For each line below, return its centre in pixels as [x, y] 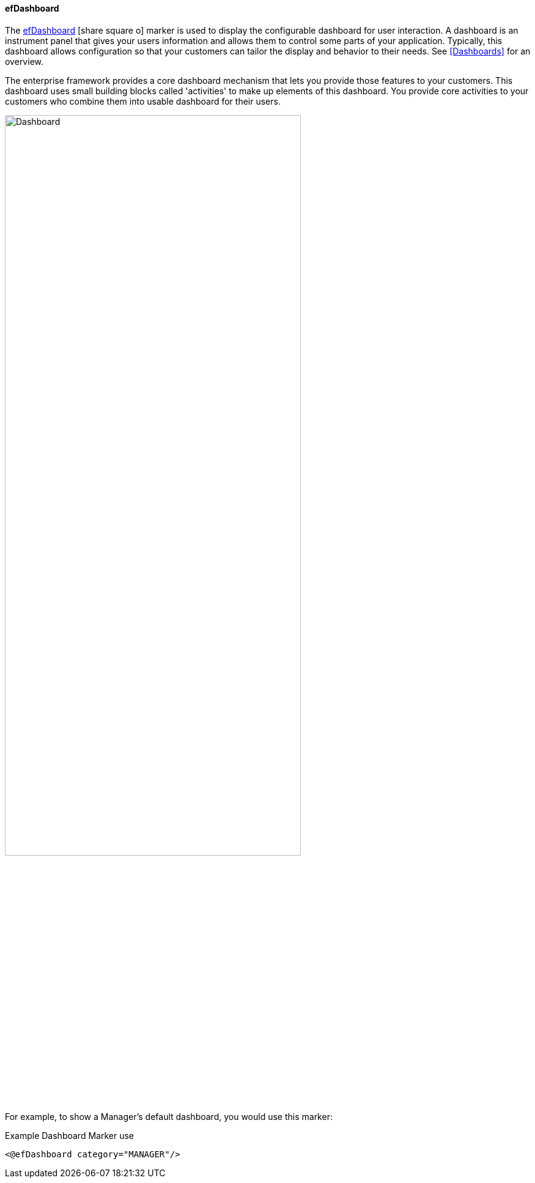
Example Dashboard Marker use [69, 1135]
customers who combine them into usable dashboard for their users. [143, 101]
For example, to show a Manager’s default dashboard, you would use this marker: [169, 1116]
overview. [24, 61]
